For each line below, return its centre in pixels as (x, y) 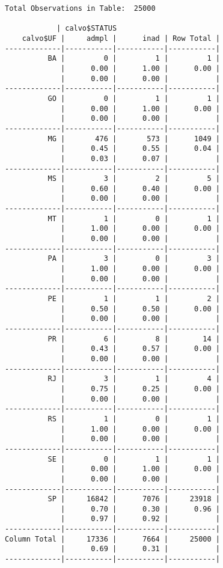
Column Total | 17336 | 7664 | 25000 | (112, 539)
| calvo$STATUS (87, 29)
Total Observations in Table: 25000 (80, 8)
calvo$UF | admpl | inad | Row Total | (121, 38)
